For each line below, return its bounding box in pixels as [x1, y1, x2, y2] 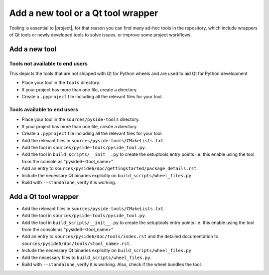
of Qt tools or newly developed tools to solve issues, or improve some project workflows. [9, 31, 192, 37]
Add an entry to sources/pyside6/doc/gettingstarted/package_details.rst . [21, 165, 198, 172]
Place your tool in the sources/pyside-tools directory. [21, 116, 140, 122]
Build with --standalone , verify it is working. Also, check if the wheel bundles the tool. [21, 261, 202, 267]
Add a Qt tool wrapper [9, 192, 79, 201]
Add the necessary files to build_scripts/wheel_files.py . [21, 255, 152, 261]
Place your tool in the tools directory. [21, 80, 101, 86]
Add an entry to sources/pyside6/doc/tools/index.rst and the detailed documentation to [21, 234, 219, 240]
